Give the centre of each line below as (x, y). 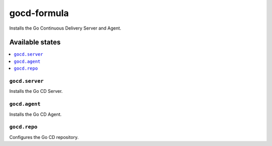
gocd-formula (39, 13)
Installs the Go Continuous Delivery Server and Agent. (65, 28)
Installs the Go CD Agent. (36, 114)
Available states (35, 42)
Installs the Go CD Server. (36, 91)
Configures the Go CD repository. (44, 137)
